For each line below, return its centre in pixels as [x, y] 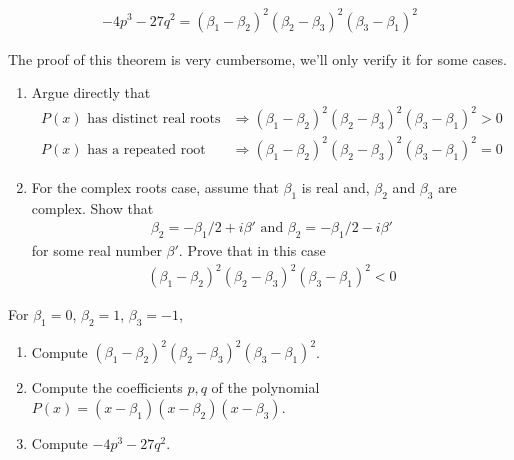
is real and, [335, 186]
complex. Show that [92, 207]
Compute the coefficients [107, 387]
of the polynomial [265, 387]
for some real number [96, 250]
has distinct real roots [154, 119]
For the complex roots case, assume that [155, 186]
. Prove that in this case [252, 250]
